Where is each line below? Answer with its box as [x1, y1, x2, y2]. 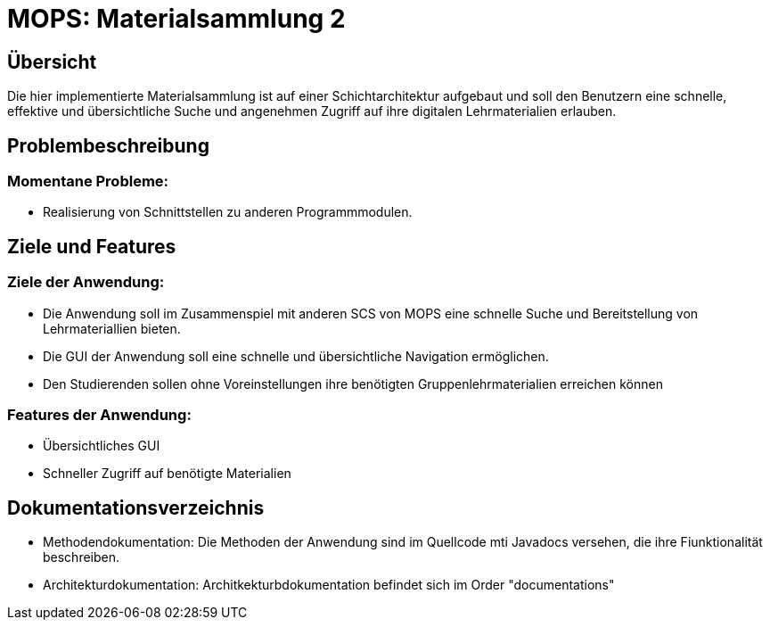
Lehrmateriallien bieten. [43, 320, 181, 336]
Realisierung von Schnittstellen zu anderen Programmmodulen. [43, 204, 413, 220]
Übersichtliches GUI [43, 438, 160, 454]
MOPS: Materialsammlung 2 [7, 4, 346, 34]
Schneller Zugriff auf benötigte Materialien [43, 466, 291, 482]
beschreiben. [43, 549, 120, 565]
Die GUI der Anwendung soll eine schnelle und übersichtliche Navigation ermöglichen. [43, 348, 549, 364]
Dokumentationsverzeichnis [7, 496, 265, 519]
